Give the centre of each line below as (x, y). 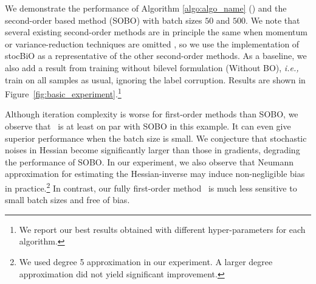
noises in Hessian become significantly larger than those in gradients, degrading (153, 150)
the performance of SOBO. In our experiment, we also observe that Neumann (149, 161)
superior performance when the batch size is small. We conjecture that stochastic (156, 138)
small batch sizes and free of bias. (67, 200)
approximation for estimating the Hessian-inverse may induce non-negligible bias (155, 174)
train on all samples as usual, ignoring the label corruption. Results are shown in (155, 79)
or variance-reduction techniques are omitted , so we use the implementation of (152, 43)
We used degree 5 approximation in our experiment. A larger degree (146, 261)
